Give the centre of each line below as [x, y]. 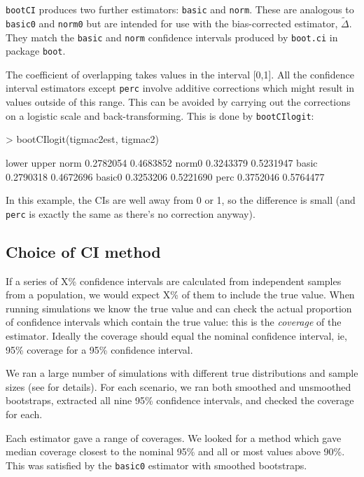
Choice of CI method [83, 251]
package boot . [36, 51]
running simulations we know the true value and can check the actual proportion [179, 308]
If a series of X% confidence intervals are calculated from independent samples [174, 281]
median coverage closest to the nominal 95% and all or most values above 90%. [175, 451]
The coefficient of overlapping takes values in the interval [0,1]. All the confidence [180, 74]
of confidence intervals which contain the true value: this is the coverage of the [174, 322]
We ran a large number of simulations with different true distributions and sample [182, 373]
